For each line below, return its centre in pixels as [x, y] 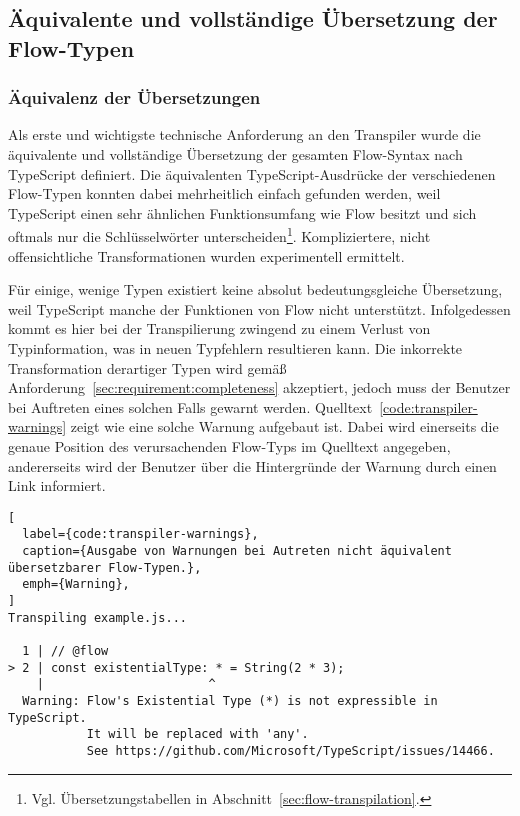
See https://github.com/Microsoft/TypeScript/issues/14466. [290, 750]
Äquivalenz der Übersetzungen [134, 97]
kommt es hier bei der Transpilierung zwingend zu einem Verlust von [219, 328]
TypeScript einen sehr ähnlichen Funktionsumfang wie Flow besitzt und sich [242, 212]
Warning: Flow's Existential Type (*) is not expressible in [230, 700]
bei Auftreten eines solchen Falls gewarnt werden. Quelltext [190, 406]
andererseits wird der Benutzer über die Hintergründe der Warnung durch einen [252, 465]
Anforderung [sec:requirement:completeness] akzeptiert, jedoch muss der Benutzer [259, 387]
